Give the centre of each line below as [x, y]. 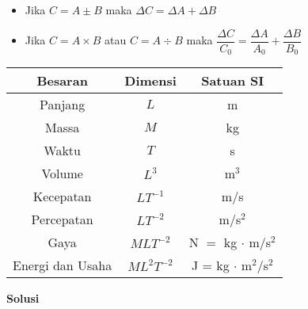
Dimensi [150, 81]
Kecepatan [62, 196]
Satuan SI [233, 81]
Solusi [23, 298]
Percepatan [62, 219]
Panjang [63, 105]
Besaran [62, 81]
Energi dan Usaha [63, 265]
